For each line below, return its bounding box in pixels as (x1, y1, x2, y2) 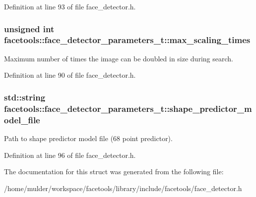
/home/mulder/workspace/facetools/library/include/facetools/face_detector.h (4, 183, 242, 193)
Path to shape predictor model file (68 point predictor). (4, 133, 173, 143)
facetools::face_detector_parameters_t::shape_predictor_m (4, 102, 252, 114)
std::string (4, 91, 46, 103)
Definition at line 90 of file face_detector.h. (4, 70, 136, 80)
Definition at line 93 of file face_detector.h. (4, 1, 136, 11)
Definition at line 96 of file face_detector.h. (4, 149, 136, 160)
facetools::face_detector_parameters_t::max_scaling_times (4, 34, 251, 46)
